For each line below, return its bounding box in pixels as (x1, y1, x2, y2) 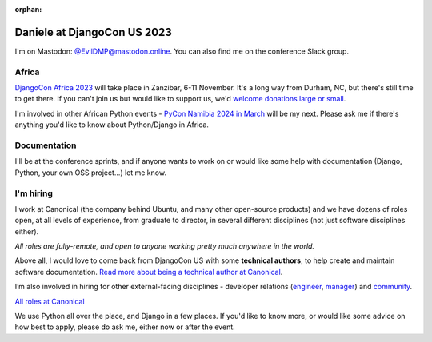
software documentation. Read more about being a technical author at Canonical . (14, 267, 283, 276)
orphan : (14, 5, 42, 14)
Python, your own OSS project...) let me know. (14, 168, 167, 177)
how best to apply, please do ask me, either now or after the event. (14, 322, 235, 332)
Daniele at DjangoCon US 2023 (14, 25, 172, 39)
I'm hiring (14, 188, 54, 199)
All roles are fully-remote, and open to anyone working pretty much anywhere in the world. (14, 241, 315, 251)
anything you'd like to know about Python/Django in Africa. (14, 120, 210, 129)
